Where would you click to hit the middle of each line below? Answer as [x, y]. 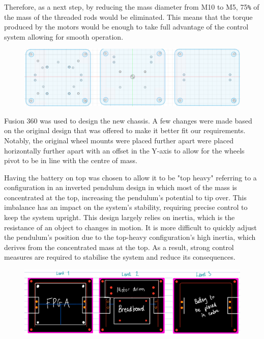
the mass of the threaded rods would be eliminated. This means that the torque [128, 17]
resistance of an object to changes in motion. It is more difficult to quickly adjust [130, 227]
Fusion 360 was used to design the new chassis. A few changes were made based [128, 120]
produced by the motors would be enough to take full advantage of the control [126, 27]
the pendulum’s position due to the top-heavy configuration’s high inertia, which [130, 237]
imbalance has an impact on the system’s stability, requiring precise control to [126, 207]
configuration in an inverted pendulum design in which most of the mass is [121, 187]
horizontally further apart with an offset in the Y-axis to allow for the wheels [124, 150]
